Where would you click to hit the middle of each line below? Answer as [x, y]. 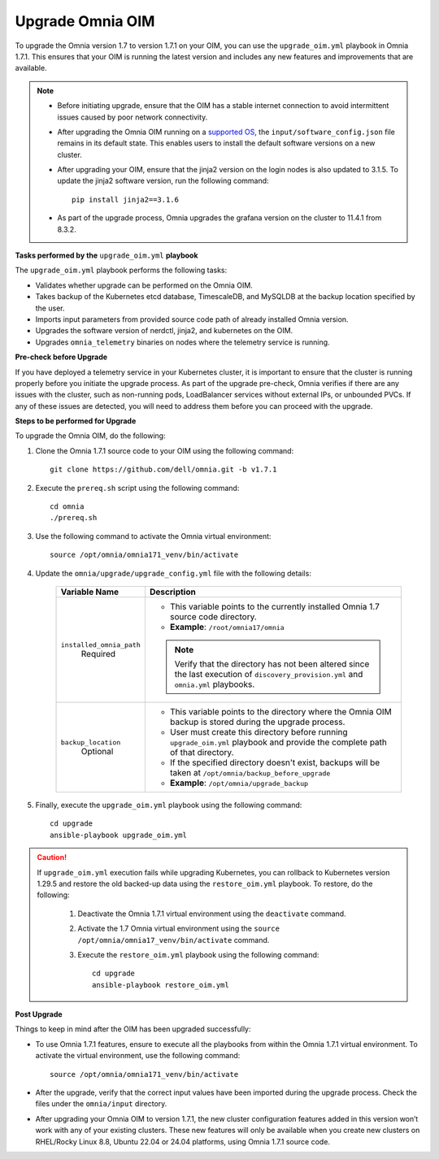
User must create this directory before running [259, 732]
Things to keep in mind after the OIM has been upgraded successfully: [133, 1029]
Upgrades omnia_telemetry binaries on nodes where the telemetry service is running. [183, 342]
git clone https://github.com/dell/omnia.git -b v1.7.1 [163, 470]
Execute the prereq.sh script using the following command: [137, 488]
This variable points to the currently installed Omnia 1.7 [274, 607]
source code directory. [213, 616]
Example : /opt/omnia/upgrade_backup [239, 783]
